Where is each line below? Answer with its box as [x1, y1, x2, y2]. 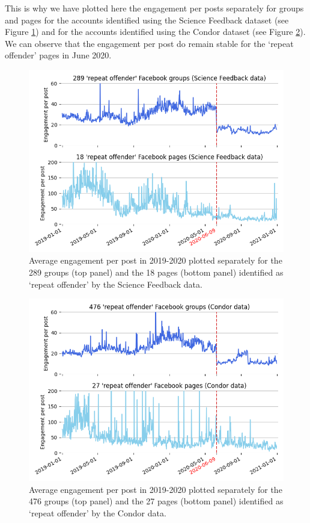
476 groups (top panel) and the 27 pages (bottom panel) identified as [29, 495, 284, 507]
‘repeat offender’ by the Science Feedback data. [29, 277, 202, 290]
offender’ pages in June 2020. [5, 49, 112, 61]
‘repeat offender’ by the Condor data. [29, 506, 166, 519]
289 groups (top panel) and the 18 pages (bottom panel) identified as [29, 266, 284, 278]
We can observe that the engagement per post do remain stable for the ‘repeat [5, 37, 294, 49]
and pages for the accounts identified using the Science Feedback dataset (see [5, 13, 289, 26]
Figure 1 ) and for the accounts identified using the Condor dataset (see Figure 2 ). [5, 25, 306, 38]
